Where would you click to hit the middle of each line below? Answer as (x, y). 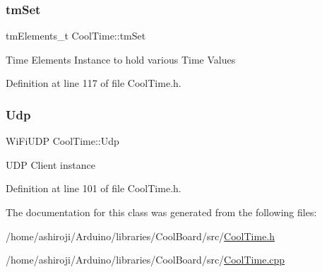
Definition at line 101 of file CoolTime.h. (94, 188)
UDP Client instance (50, 164)
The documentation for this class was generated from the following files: (161, 212)
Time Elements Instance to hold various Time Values (121, 59)
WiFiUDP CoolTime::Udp (62, 141)
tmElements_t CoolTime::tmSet (76, 36)
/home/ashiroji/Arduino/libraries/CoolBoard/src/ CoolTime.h (141, 236)
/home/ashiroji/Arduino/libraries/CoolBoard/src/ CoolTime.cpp (145, 260)
